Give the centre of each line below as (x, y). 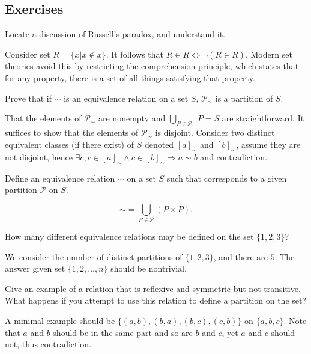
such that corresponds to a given (227, 178)
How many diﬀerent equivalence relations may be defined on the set (129, 237)
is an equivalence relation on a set (126, 98)
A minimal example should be (60, 321)
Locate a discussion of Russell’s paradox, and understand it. (115, 34)
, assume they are (268, 144)
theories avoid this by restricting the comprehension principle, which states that (152, 66)
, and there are (240, 256)
